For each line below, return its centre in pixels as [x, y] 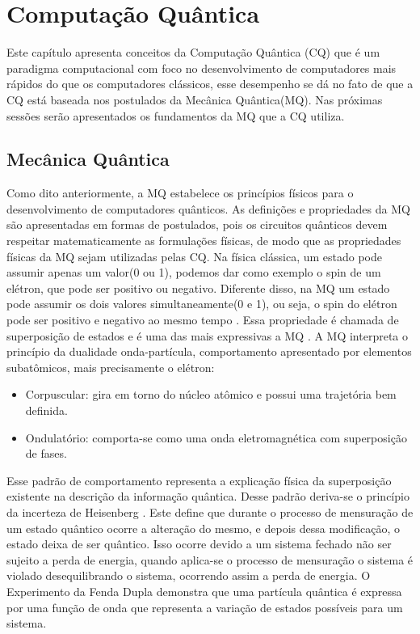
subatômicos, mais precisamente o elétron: [111, 367]
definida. [46, 410]
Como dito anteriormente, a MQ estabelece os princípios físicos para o [180, 193]
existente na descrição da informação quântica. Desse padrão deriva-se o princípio [208, 496]
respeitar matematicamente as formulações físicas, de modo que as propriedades [204, 241]
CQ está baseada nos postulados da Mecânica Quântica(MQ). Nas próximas [195, 99]
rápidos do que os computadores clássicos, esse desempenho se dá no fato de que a [210, 84]
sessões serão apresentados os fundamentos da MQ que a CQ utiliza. [176, 115]
